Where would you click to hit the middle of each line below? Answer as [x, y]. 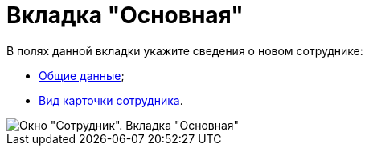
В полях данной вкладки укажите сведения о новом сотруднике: [185, 50]
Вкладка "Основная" [125, 15]
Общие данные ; [82, 75]
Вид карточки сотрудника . [111, 100]
